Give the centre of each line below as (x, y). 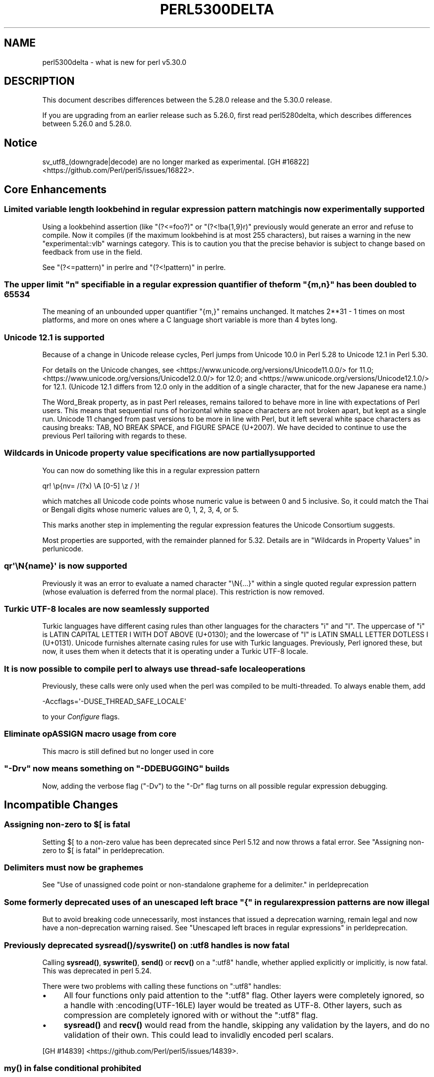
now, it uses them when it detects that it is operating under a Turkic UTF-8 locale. (175, 651)
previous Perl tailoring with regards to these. (114, 436)
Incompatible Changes (61, 805)
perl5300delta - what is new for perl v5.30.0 (114, 62)
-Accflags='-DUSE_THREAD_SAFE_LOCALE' (114, 701)
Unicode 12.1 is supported (54, 337)
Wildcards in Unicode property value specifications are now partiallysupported (160, 453)
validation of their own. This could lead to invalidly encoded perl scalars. (199, 1035)
